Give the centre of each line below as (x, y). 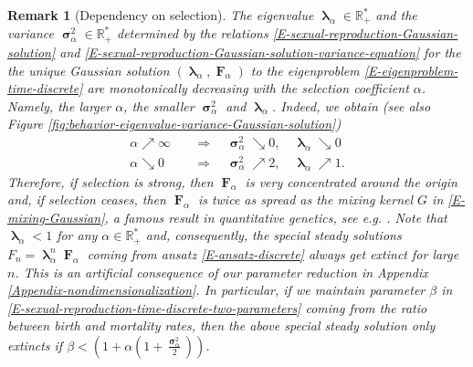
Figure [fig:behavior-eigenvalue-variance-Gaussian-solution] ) (174, 124)
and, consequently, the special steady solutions (273, 235)
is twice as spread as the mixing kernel (305, 199)
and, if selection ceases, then (87, 199)
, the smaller (159, 105)
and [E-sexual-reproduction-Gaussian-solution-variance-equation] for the (260, 52)
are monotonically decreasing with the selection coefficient (248, 88)
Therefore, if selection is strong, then (110, 181)
